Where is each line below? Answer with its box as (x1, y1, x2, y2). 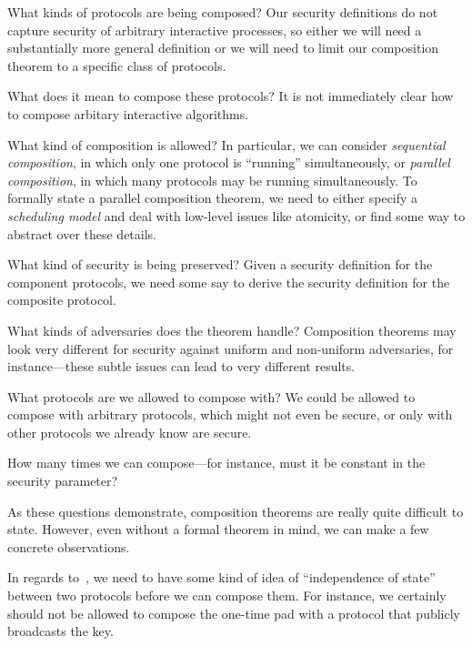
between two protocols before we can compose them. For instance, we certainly (7, 586, 447, 605)
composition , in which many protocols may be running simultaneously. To (7, 170, 417, 189)
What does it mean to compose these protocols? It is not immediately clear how (7, 86, 454, 106)
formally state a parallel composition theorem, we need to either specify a (7, 188, 418, 207)
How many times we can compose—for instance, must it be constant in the (7, 453, 426, 472)
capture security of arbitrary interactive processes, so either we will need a (7, 20, 422, 39)
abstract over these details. (7, 224, 157, 243)
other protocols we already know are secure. (7, 422, 252, 441)
